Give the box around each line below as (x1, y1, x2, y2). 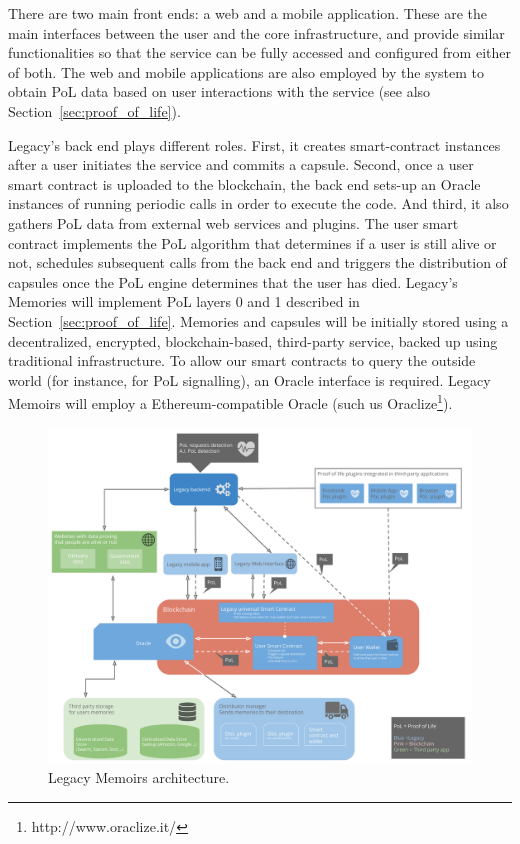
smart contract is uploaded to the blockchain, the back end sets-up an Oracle (8, 173, 481, 194)
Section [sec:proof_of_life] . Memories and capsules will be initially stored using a (8, 310, 509, 331)
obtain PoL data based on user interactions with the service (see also (8, 81, 431, 102)
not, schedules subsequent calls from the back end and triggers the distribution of (8, 252, 507, 273)
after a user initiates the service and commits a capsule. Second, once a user (8, 154, 474, 175)
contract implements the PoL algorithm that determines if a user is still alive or (8, 232, 497, 253)
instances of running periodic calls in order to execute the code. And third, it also (8, 193, 509, 214)
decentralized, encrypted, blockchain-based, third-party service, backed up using (8, 330, 498, 351)
